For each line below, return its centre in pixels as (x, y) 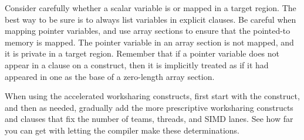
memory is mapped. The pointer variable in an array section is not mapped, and (149, 42)
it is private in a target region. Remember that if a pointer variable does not (142, 53)
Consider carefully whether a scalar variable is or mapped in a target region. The (151, 8)
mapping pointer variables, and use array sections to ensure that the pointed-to (148, 31)
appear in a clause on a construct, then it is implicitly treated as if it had (137, 64)
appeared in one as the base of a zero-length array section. (110, 76)
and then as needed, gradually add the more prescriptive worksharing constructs (149, 107)
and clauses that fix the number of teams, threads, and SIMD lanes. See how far (149, 119)
